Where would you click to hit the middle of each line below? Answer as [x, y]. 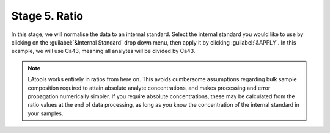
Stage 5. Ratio [47, 16]
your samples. [46, 113]
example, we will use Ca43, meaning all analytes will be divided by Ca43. [103, 51]
